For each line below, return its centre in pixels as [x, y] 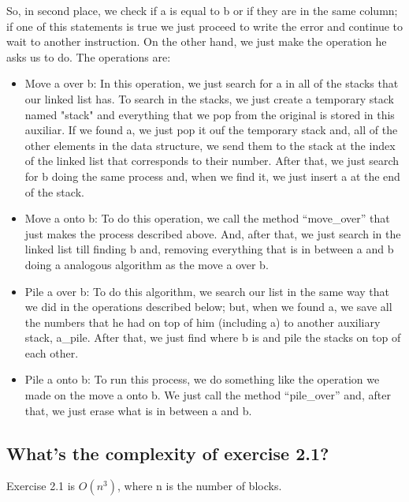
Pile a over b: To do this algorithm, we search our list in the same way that [207, 291]
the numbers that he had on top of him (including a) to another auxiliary [203, 322]
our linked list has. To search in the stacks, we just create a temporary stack [209, 98]
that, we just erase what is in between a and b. [138, 410]
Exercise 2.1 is [41, 486]
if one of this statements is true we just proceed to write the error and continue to [205, 26]
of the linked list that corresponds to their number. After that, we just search [212, 161]
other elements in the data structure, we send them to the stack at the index [210, 145]
